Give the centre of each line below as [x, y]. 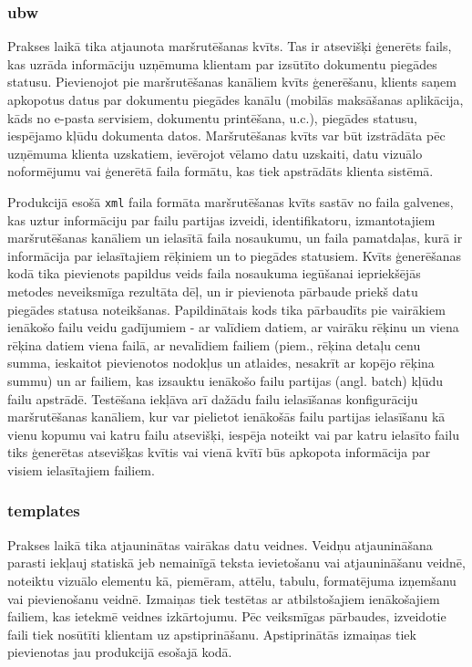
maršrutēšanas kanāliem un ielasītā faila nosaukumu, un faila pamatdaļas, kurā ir [235, 238]
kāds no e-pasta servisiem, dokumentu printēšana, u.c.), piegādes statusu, [212, 117]
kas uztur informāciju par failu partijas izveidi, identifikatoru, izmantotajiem [221, 219]
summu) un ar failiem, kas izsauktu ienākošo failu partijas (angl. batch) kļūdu [226, 380]
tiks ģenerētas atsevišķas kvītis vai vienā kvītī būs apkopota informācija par [219, 452]
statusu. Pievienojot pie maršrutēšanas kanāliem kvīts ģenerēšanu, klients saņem [232, 82]
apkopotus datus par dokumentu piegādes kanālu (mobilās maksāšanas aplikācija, [236, 99]
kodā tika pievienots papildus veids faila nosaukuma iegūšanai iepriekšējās [214, 273]
